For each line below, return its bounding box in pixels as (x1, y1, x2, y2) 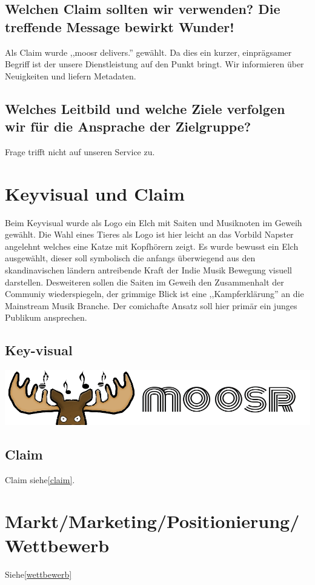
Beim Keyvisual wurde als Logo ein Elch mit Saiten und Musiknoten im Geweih (5, 216, 302, 229)
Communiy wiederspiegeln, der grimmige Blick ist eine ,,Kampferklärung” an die (5, 287, 304, 300)
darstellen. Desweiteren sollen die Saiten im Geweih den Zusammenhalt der (5, 275, 284, 288)
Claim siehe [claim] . (5, 473, 75, 486)
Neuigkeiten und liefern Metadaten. (5, 69, 136, 82)
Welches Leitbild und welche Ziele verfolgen (5, 99, 285, 118)
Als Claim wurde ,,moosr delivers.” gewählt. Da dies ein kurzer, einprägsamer (5, 45, 292, 58)
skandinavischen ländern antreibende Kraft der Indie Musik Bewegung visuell (5, 264, 292, 276)
